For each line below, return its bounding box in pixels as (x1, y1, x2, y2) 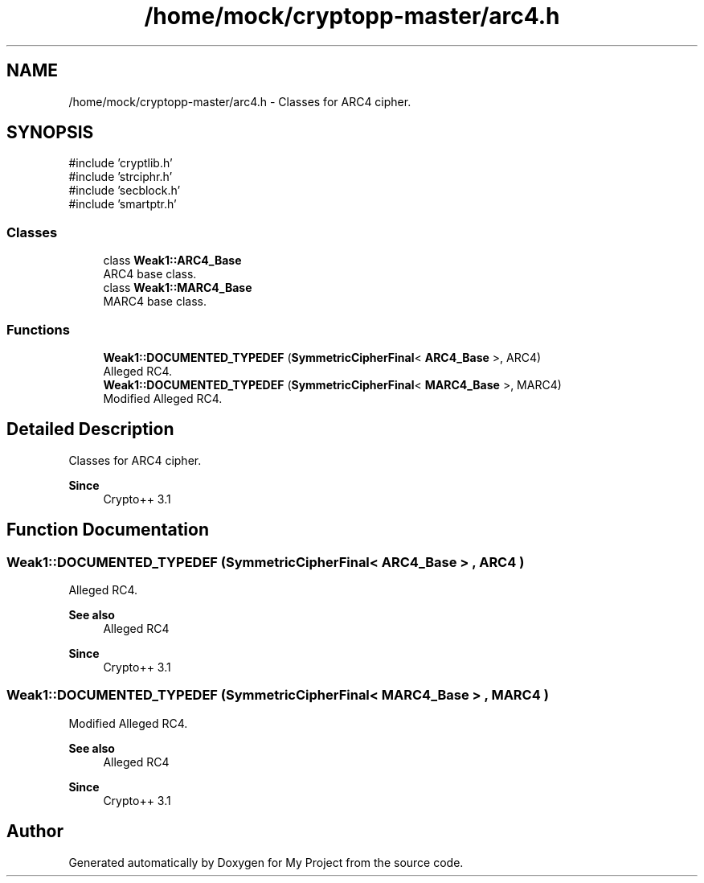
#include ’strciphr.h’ (68, 170, 173, 184)
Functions (6, 321, 70, 338)
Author (6, 821, 63, 842)
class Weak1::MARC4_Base (103, 281, 252, 295)
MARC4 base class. (103, 294, 207, 309)
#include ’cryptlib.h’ (68, 156, 173, 170)
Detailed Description (6, 419, 174, 440)
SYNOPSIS (6, 122, 94, 143)
